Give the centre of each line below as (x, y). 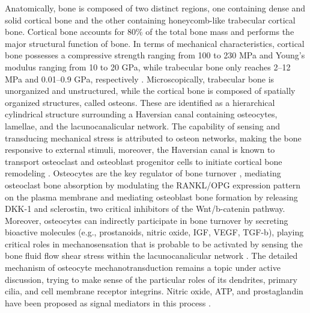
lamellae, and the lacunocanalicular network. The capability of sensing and (142, 126)
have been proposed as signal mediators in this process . (108, 302)
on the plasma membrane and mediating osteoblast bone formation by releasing (151, 197)
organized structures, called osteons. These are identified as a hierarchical (140, 102)
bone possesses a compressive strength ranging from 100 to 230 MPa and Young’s (155, 55)
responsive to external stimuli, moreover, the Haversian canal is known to (140, 150)
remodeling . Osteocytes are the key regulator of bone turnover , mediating (143, 173)
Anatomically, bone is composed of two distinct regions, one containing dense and (155, 8)
